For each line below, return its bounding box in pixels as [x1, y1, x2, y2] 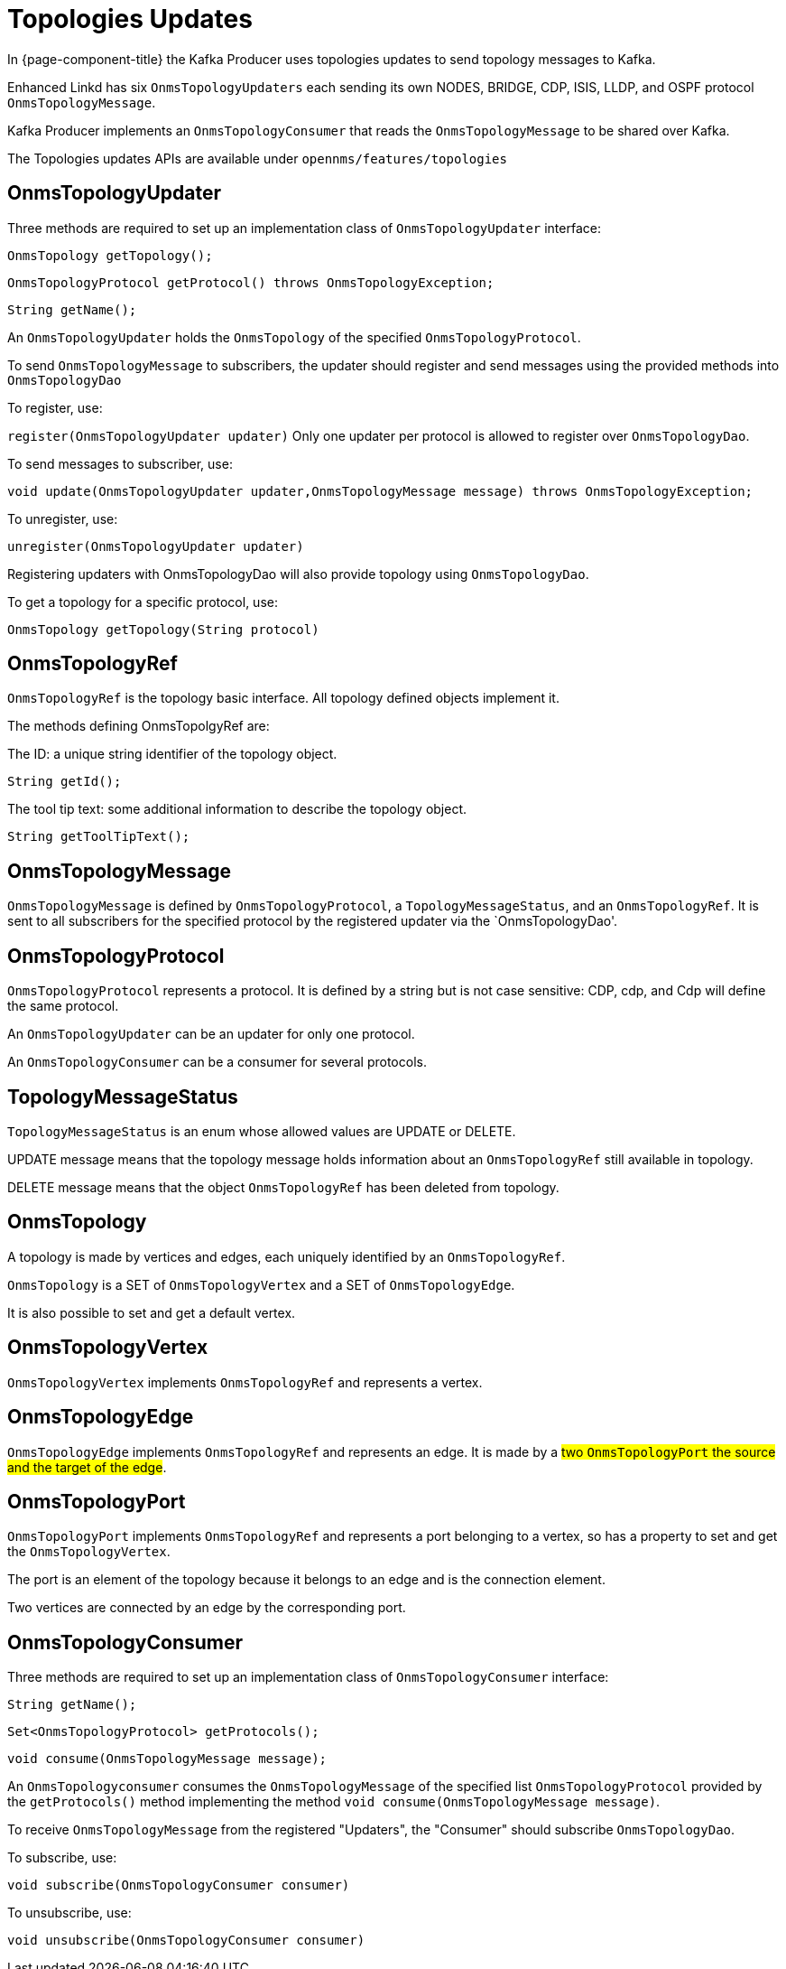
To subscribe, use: [7, 1850, 117, 1866]
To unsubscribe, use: [7, 1905, 132, 1921]
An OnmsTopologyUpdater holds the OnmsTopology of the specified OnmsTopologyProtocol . [7, 329, 581, 345]
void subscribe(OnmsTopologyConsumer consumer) [7, 1878, 350, 1893]
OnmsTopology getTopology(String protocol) [7, 621, 319, 637]
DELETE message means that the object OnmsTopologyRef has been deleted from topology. [7, 1179, 559, 1195]
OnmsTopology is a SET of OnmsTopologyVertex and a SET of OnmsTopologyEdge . [7, 1276, 515, 1292]
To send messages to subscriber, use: [7, 455, 233, 471]
